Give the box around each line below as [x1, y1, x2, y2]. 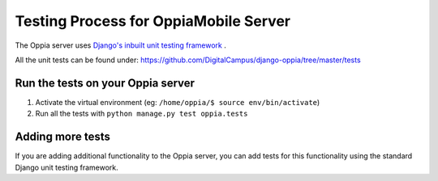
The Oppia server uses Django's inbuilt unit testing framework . [15, 40, 227, 50]
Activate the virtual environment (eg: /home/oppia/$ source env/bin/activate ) [35, 97, 320, 107]
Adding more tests [15, 130, 111, 144]
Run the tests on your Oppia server [15, 76, 195, 90]
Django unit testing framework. [15, 162, 119, 172]
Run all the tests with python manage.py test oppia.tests [35, 109, 248, 119]
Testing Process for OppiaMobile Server [15, 12, 291, 30]
